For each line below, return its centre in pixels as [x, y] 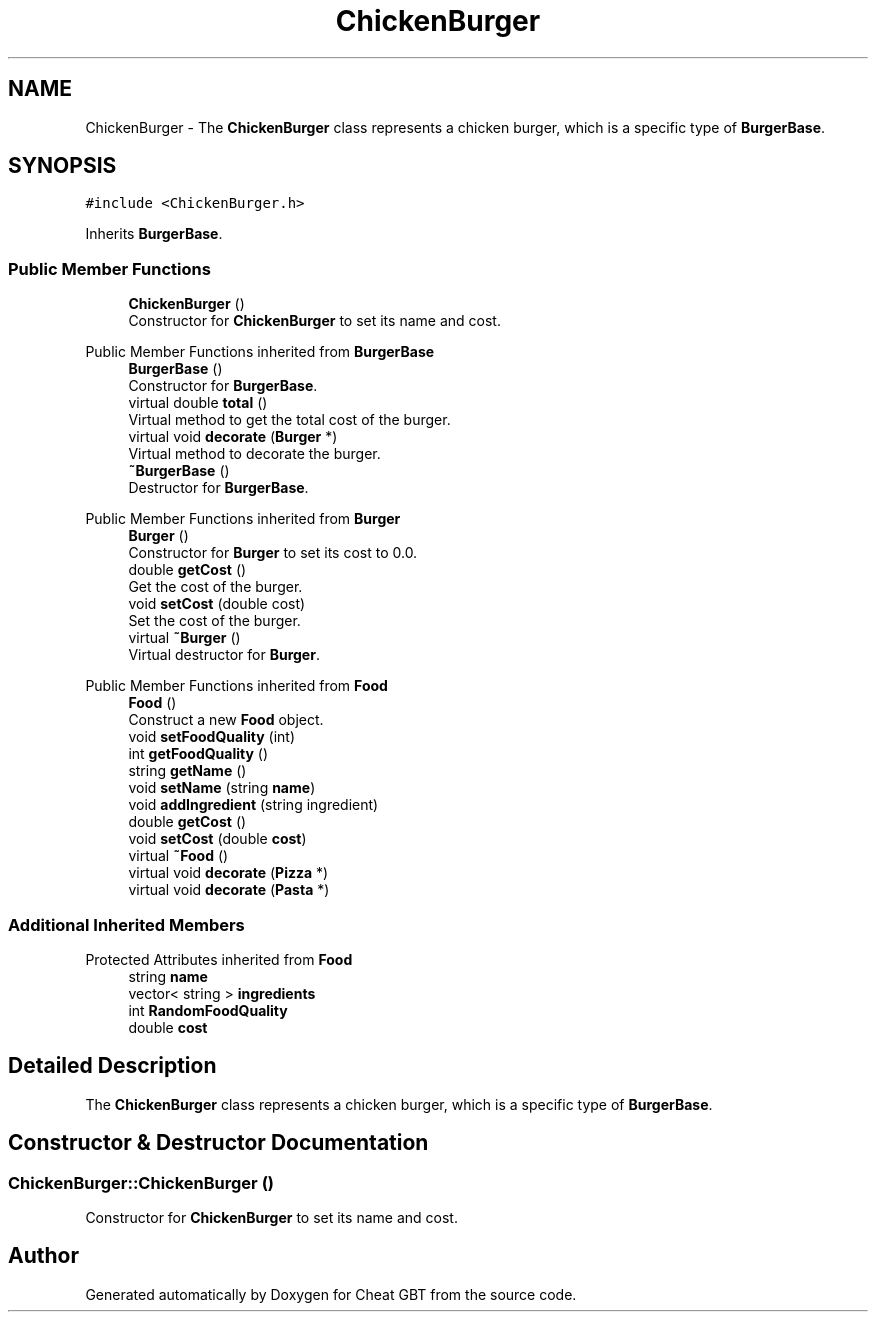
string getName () [187, 771]
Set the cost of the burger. [214, 621]
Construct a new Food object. [226, 720]
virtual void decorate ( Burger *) [233, 437]
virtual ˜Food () [178, 856]
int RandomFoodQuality [208, 1010]
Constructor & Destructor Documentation [218, 1143]
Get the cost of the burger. [215, 587]
